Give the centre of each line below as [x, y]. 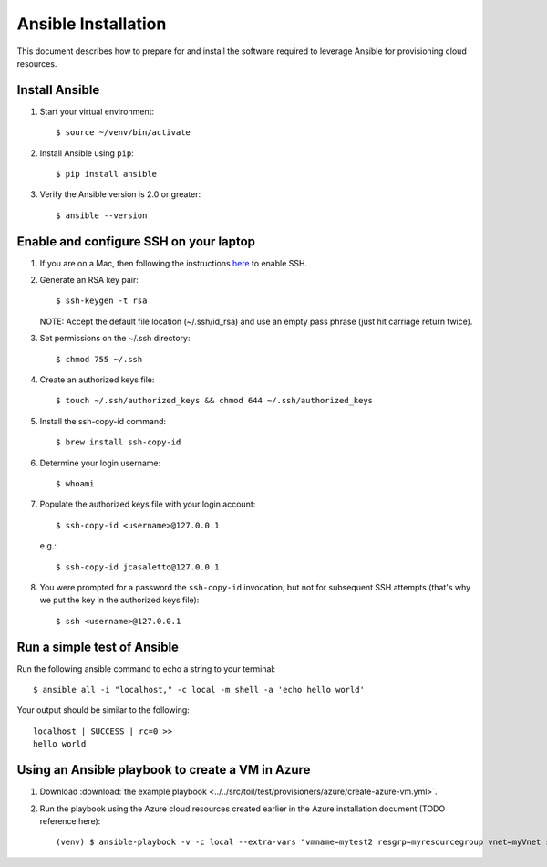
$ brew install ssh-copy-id [119, 442]
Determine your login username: [100, 463]
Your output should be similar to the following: [103, 710]
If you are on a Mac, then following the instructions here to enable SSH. [174, 263]
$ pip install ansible [107, 174]
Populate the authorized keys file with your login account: [148, 504]
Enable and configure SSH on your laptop [136, 241]
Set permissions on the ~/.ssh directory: [115, 339]
